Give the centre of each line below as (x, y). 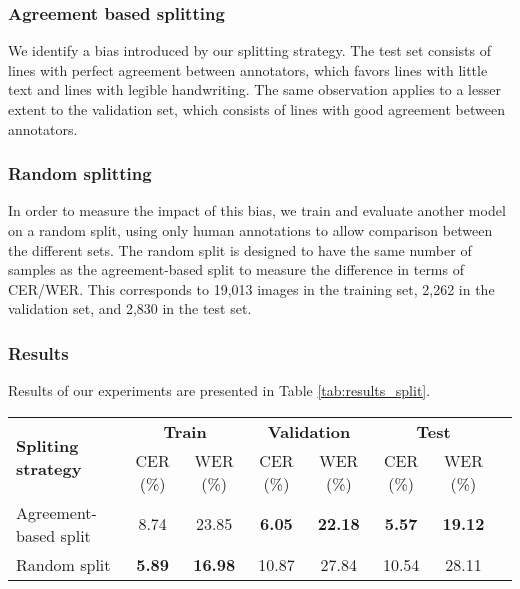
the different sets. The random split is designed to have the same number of (240, 249)
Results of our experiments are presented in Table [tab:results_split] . (219, 390)
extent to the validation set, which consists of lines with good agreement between (256, 109)
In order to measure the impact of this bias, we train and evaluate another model (257, 210)
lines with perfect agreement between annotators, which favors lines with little (248, 69)
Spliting (47, 446)
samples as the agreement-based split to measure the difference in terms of (236, 269)
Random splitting (80, 173)
